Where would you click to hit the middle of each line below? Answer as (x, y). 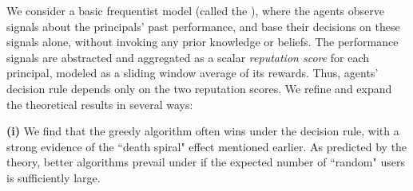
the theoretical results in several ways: (100, 104)
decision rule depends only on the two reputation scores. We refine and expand (199, 88)
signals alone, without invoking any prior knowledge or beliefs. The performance (203, 42)
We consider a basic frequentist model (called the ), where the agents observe (196, 10)
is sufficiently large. (54, 177)
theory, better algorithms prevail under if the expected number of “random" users (206, 162)
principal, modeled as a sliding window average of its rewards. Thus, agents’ (193, 73)
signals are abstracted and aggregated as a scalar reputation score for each (188, 57)
